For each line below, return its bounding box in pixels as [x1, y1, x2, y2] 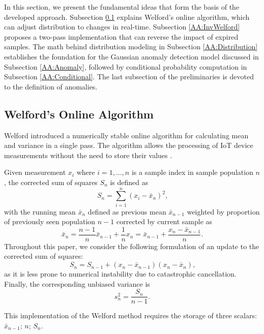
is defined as [110, 176, 149, 187]
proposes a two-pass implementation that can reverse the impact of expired [4, 31, 239, 42]
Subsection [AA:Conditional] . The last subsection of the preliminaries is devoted [4, 71, 254, 82]
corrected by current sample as [116, 216, 213, 227]
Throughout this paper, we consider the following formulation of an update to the [4, 240, 259, 251]
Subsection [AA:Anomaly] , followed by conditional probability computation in [4, 61, 247, 72]
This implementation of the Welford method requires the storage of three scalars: [4, 310, 257, 321]
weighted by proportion [187, 206, 260, 217]
